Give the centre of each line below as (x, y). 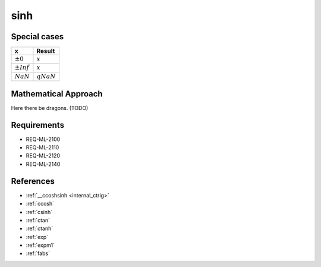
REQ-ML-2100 (43, 139)
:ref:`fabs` (38, 253)
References (33, 181)
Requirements (38, 125)
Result (46, 51)
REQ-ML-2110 (43, 147)
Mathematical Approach (57, 94)
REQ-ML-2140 (43, 164)
